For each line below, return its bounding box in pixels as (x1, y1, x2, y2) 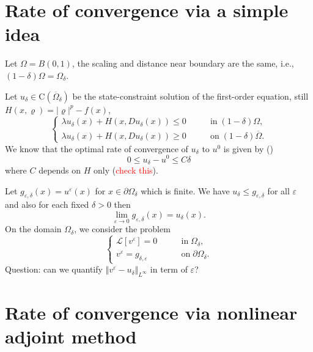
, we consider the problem (74, 222, 171, 235)
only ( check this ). (94, 164, 158, 176)
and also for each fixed (5, 198, 89, 211)
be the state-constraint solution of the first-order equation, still (72, 89, 309, 102)
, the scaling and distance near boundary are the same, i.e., (72, 57, 294, 70)
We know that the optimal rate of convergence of (5, 142, 188, 155)
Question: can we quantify (5, 263, 103, 276)
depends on (39, 164, 81, 176)
